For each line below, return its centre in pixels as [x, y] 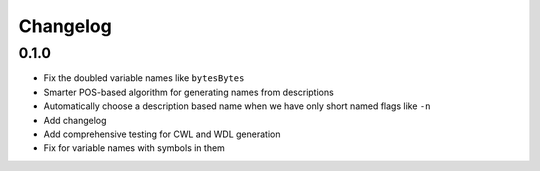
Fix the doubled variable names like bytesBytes [144, 78]
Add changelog [75, 120]
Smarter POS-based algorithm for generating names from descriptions [188, 92]
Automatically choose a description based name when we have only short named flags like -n [237, 106]
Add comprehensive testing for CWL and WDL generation [162, 134]
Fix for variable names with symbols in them [134, 148]
